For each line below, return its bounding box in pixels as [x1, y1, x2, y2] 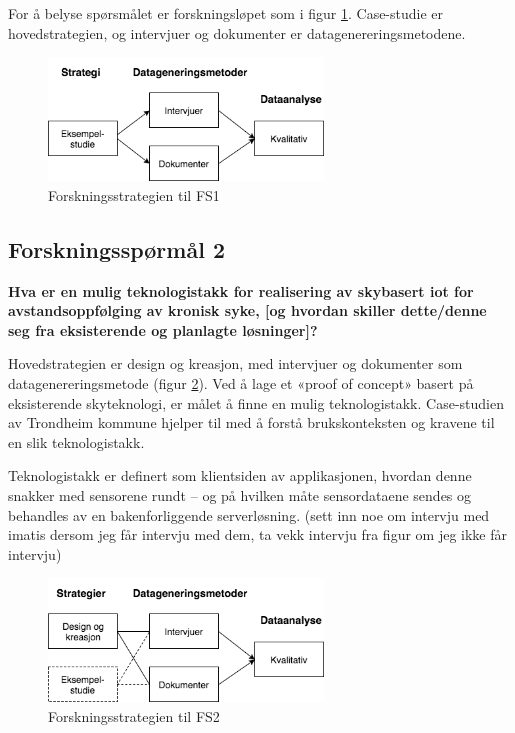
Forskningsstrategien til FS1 [48, 184, 220, 205]
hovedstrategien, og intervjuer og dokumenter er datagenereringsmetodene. [8, 22, 466, 43]
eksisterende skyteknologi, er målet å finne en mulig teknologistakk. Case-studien [8, 392, 504, 413]
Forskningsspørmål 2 [8, 233, 225, 264]
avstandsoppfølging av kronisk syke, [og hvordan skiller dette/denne [8, 300, 487, 321]
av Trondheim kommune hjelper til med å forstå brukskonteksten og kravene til [8, 412, 495, 433]
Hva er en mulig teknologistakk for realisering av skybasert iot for [8, 280, 474, 301]
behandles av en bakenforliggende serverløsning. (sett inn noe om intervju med [8, 504, 490, 525]
